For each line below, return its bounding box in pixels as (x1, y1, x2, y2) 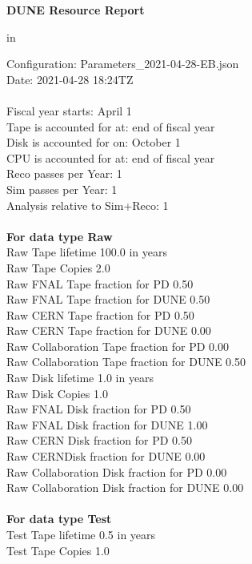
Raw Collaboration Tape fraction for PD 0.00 (6, 337, 230, 354)
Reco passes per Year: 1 (6, 165, 122, 182)
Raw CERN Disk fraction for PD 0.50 (6, 432, 192, 449)
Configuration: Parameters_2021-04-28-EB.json (6, 55, 239, 72)
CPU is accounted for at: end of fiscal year (6, 149, 215, 166)
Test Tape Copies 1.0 (6, 542, 110, 558)
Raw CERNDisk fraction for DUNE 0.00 (6, 448, 206, 465)
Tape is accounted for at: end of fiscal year (6, 118, 215, 135)
